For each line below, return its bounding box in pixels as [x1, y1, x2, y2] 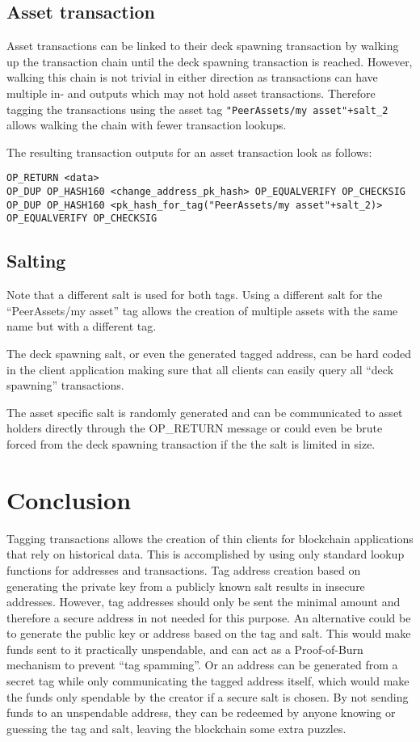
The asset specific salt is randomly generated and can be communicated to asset [6, 403, 403, 420]
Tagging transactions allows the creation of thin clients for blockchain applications [6, 529, 414, 546]
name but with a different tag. [6, 318, 157, 335]
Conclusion [6, 483, 132, 516]
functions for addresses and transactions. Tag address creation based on [6, 561, 361, 578]
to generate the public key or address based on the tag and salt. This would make [6, 625, 411, 642]
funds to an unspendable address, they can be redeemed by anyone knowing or [6, 704, 396, 721]
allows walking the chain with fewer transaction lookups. [6, 116, 287, 133]
